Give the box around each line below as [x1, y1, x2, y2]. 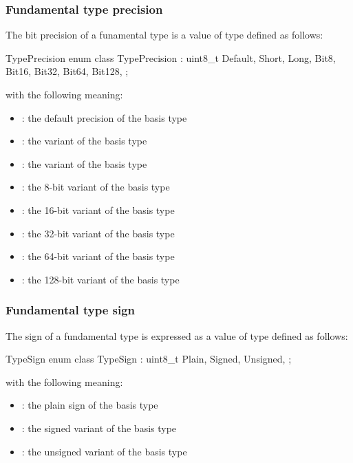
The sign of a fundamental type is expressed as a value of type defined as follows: [6, 328, 348, 343]
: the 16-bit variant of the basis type [21, 202, 175, 217]
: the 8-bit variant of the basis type [21, 180, 170, 194]
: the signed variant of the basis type [21, 420, 177, 435]
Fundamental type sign [6, 301, 136, 319]
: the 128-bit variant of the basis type [21, 272, 180, 286]
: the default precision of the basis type [21, 110, 187, 125]
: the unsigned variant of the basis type [21, 444, 187, 458]
